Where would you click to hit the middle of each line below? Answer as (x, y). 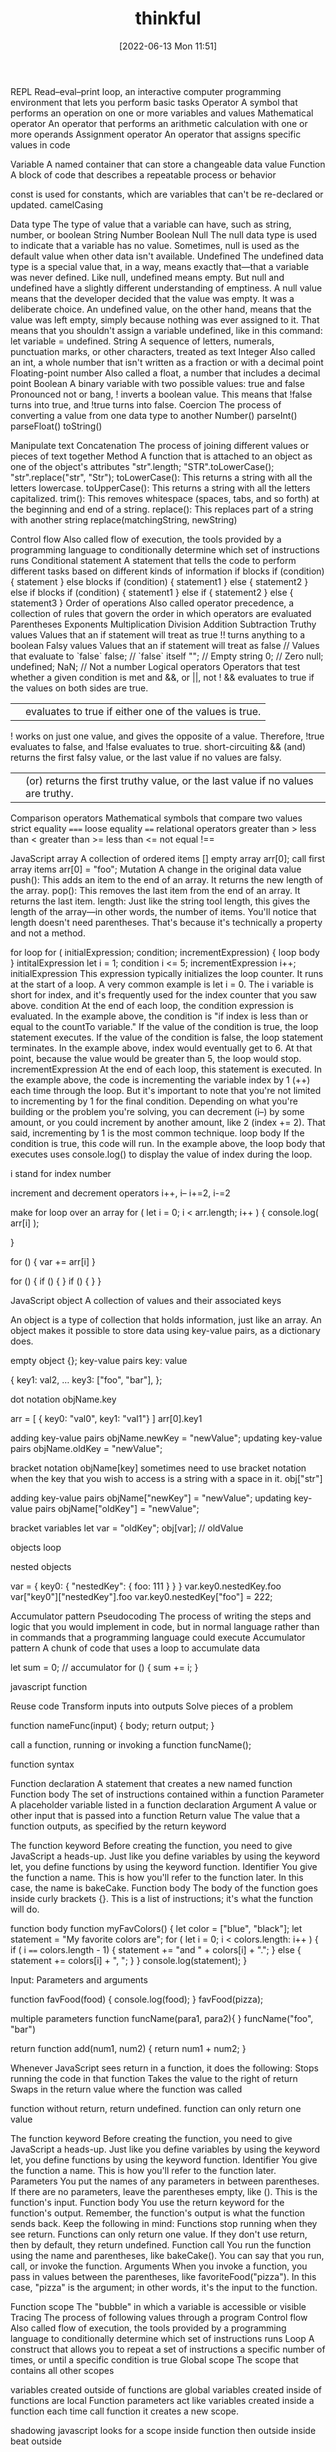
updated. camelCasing (56, 204)
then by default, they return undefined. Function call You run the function (161, 2244)
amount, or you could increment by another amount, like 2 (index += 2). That (168, 1122)
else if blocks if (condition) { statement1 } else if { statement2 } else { (152, 592)
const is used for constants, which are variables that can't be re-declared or (167, 194)
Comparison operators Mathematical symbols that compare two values (156, 818)
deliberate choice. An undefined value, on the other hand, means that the (161, 309)
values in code (40, 144)
